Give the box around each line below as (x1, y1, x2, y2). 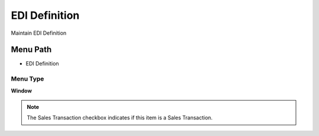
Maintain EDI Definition (11, 29, 67, 37)
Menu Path (11, 45, 52, 55)
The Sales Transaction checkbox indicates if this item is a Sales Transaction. (27, 114, 213, 121)
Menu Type (11, 75, 44, 83)
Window (11, 87, 32, 94)
